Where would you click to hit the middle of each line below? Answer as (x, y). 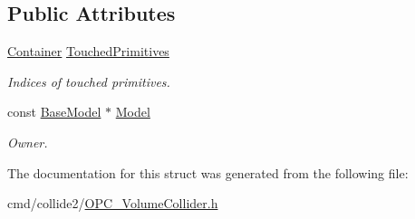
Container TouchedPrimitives (88, 51)
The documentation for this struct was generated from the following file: (208, 172)
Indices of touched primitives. (89, 81)
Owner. (28, 142)
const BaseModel (54, 112)
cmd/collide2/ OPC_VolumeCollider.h (113, 203)
